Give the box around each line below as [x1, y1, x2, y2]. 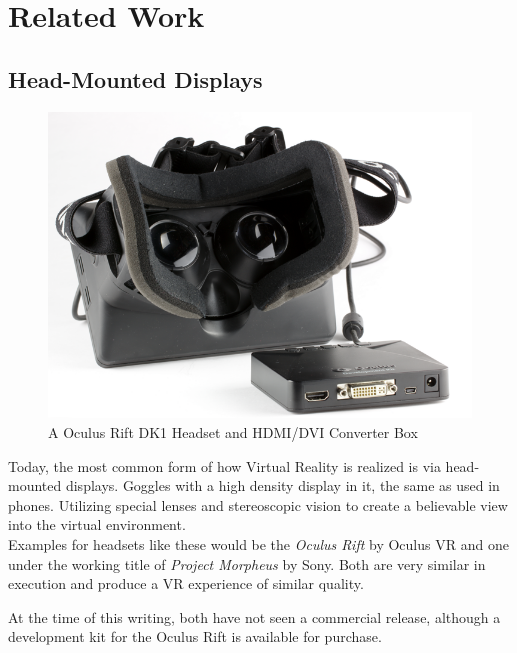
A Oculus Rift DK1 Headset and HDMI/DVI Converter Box [48, 421, 418, 442]
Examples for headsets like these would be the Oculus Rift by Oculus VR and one [8, 533, 509, 554]
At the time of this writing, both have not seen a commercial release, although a [8, 606, 501, 627]
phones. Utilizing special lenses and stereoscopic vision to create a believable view [8, 494, 508, 515]
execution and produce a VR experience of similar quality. [8, 573, 364, 594]
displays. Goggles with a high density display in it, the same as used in [65, 475, 500, 496]
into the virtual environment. [8, 514, 186, 535]
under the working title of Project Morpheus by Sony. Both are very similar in [8, 553, 486, 574]
